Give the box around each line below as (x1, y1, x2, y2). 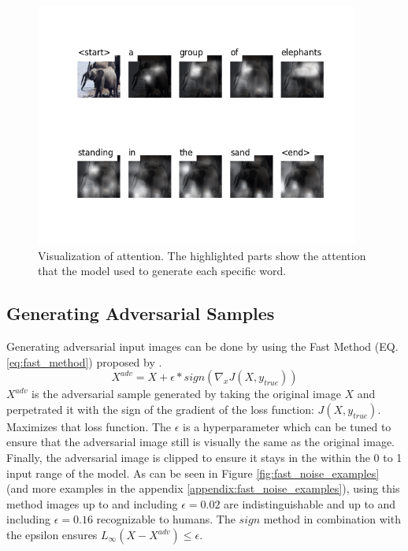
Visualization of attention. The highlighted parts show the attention (38, 247, 366, 263)
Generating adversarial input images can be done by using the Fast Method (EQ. (6, 338, 399, 355)
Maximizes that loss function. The (6, 418, 172, 434)
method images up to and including (6, 495, 178, 512)
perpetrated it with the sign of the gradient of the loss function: (6, 400, 314, 417)
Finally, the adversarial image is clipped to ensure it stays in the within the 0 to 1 (6, 449, 402, 466)
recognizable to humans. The (96, 511, 236, 527)
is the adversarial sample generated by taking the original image (32, 385, 341, 402)
